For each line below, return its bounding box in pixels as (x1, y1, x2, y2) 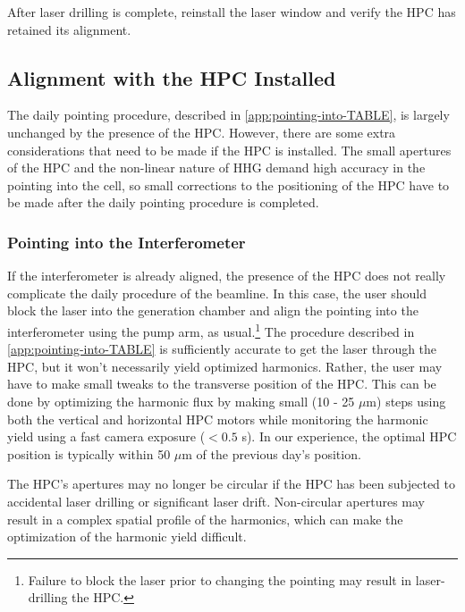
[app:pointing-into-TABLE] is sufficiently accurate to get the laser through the (7, 340, 437, 358)
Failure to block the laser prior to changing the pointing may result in (28, 570, 412, 589)
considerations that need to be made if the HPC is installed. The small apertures (7, 140, 452, 159)
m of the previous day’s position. (182, 444, 361, 463)
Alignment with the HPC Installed (7, 63, 336, 91)
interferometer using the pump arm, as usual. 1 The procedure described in (7, 319, 415, 340)
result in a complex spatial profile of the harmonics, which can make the (7, 509, 403, 528)
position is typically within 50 (7, 444, 171, 463)
